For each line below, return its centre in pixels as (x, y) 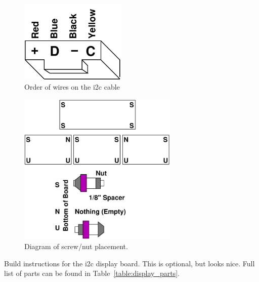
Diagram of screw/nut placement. (76, 246)
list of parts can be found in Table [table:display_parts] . (92, 273)
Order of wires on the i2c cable (72, 87)
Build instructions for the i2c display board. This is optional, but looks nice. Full (129, 263)
